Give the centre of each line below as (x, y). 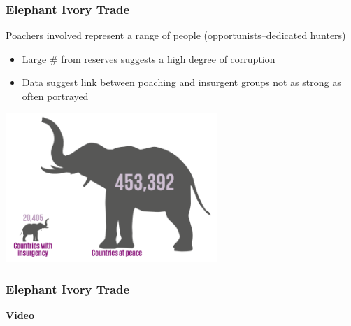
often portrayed (55, 96)
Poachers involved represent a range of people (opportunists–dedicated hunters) (176, 35)
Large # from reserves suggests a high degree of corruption (149, 58)
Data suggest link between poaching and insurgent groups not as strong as (181, 82)
